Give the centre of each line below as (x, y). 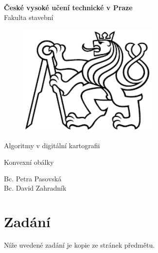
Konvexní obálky (29, 162)
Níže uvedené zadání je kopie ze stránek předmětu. (79, 244)
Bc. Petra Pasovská (33, 178)
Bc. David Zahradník (35, 188)
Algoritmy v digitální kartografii (52, 146)
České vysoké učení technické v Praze (68, 7)
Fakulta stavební (29, 17)
